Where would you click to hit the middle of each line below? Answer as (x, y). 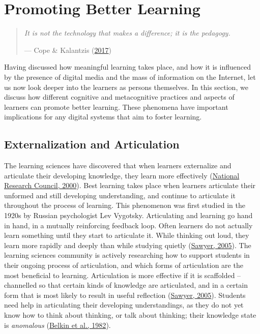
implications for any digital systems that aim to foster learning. (103, 117)
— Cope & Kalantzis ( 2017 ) (68, 50)
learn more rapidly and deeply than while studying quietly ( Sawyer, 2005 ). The (128, 245)
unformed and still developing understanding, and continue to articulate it (120, 195)
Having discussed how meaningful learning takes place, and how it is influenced (127, 67)
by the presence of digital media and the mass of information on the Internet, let (130, 77)
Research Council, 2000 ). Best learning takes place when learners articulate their (130, 185)
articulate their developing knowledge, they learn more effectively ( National (122, 175)
